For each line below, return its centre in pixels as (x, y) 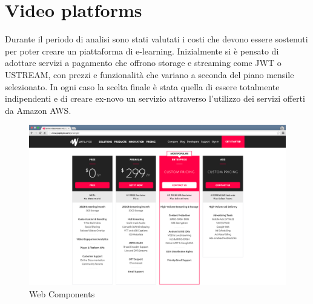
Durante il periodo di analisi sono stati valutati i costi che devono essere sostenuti (156, 39)
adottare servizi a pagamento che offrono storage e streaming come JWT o (143, 63)
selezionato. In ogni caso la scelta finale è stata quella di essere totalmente (142, 86)
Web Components (62, 293)
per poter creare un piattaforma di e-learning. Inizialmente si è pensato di (142, 51)
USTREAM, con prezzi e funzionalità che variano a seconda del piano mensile (150, 74)
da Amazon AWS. (38, 110)
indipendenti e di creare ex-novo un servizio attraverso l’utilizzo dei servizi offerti (155, 98)
